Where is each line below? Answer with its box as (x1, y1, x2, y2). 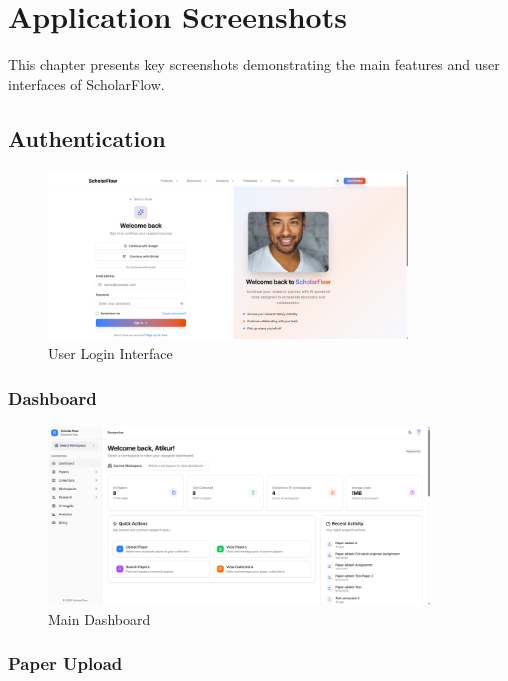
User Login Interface (48, 343, 173, 364)
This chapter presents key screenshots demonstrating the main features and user (8, 54, 500, 75)
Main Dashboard (48, 608, 151, 629)
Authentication (8, 122, 166, 153)
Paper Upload (8, 651, 123, 676)
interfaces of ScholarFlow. (8, 73, 165, 94)
